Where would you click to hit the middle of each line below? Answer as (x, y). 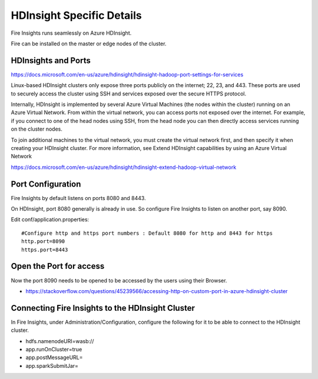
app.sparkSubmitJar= (52, 365)
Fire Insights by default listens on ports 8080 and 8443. (79, 198)
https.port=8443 (45, 250)
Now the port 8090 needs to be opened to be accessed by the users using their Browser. (119, 280)
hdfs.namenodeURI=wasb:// (60, 341)
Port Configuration (46, 184)
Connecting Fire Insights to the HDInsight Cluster (103, 308)
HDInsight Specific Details (76, 15)
